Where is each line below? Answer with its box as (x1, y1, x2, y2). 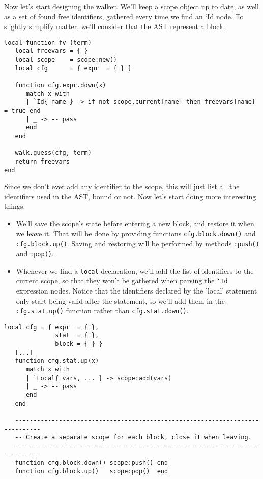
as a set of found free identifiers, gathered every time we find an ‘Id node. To (4, 11, 244, 21)
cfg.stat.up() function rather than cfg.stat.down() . (16, 305, 189, 316)
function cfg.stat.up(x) (15, 357, 99, 365)
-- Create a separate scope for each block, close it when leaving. (15, 434, 252, 441)
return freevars (15, 157, 70, 165)
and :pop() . (16, 248, 54, 258)
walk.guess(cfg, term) (15, 149, 92, 157)
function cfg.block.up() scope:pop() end (15, 467, 168, 475)
